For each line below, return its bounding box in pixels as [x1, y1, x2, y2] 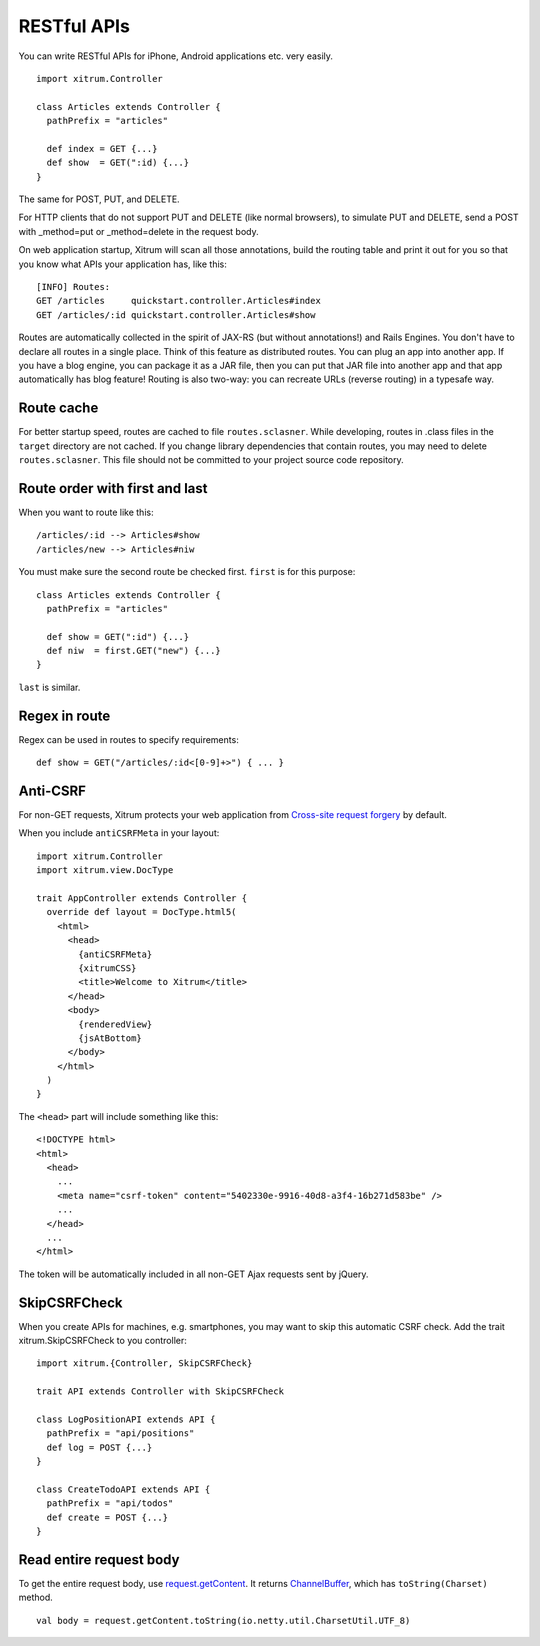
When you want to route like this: [18, 506, 154, 518]
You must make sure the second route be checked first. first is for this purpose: [18, 566, 356, 578]
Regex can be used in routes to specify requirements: [18, 733, 239, 745]
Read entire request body [18, 1551, 180, 1568]
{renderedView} [78, 1018, 153, 1030]
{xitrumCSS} [78, 962, 137, 974]
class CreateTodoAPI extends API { [36, 1483, 211, 1495]
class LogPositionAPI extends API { [36, 1414, 216, 1425]
